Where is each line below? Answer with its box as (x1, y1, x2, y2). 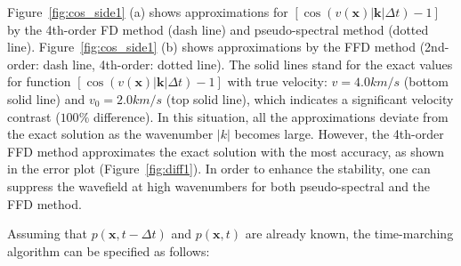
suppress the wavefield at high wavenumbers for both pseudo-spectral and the (7, 176, 431, 195)
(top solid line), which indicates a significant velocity (166, 89, 454, 108)
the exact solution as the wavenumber (7, 125, 214, 143)
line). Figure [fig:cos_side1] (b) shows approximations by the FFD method (7, 37, 417, 56)
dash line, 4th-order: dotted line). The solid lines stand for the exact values (43, 54, 453, 73)
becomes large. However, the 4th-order (234, 125, 444, 143)
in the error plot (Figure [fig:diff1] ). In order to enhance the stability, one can (7, 159, 431, 178)
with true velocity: (227, 72, 328, 91)
